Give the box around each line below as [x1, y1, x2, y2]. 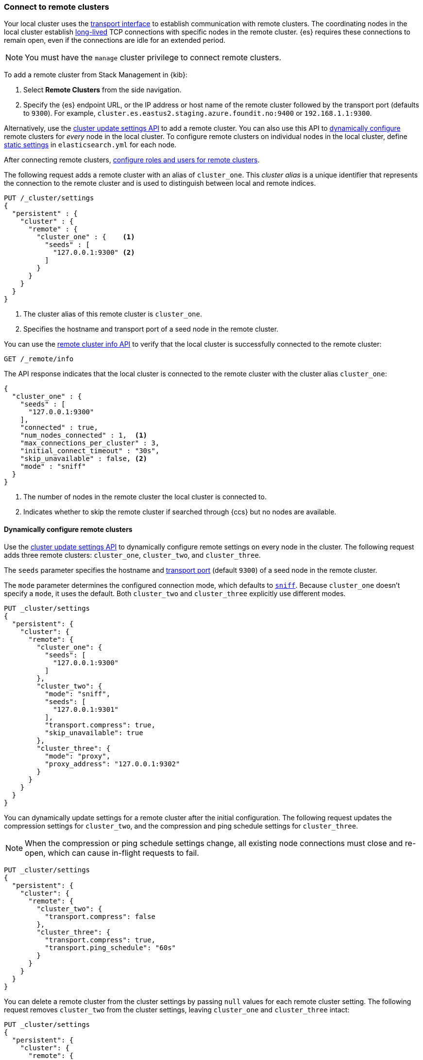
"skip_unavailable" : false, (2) [20, 455, 148, 463]
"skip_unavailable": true [45, 728, 143, 737]
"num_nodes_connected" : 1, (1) [20, 431, 148, 440]
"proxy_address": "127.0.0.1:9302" [45, 760, 180, 768]
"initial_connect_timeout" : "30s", [20, 447, 160, 455]
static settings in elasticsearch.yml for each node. [4, 141, 177, 149]
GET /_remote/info [4, 355, 74, 363]
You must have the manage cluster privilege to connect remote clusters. [25, 53, 282, 63]
